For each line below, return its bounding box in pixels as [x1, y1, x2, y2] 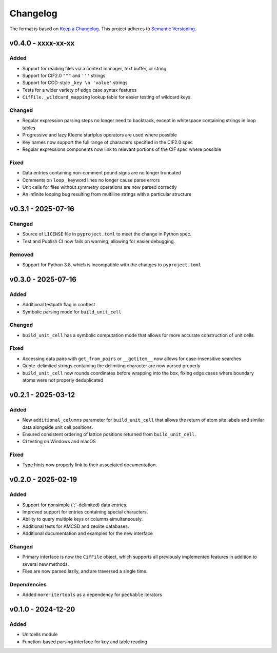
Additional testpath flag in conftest [22, 302, 95, 308]
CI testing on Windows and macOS [22, 439, 96, 445]
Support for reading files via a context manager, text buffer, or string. [22, 65, 168, 71]
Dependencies [9, 581, 47, 588]
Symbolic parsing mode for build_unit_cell [22, 308, 122, 315]
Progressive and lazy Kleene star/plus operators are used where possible [22, 132, 177, 138]
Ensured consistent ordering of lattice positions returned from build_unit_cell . [22, 431, 196, 437]
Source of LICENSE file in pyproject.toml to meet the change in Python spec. [22, 231, 192, 237]
